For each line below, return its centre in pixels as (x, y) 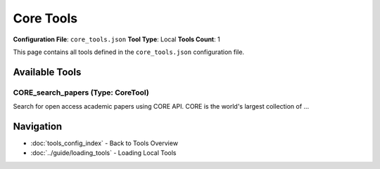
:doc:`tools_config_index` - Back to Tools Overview (104, 143)
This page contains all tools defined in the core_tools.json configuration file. (129, 52)
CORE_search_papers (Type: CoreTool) (81, 93)
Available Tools (47, 72)
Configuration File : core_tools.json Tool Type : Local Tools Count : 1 (117, 39)
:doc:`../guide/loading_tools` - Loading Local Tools (103, 153)
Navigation (38, 126)
